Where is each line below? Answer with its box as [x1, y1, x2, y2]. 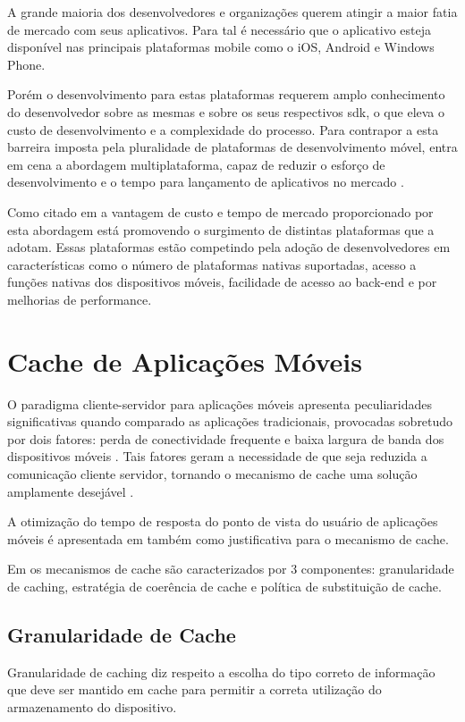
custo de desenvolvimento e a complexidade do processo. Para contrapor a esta [7, 120, 439, 139]
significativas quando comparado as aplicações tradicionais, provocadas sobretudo [7, 412, 453, 431]
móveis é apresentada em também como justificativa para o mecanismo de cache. [7, 529, 449, 548]
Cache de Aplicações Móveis [7, 342, 362, 379]
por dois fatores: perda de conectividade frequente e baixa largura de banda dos [7, 429, 444, 448]
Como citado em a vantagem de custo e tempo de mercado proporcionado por [7, 202, 434, 221]
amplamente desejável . [7, 482, 134, 500]
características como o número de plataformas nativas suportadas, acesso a [7, 255, 417, 273]
